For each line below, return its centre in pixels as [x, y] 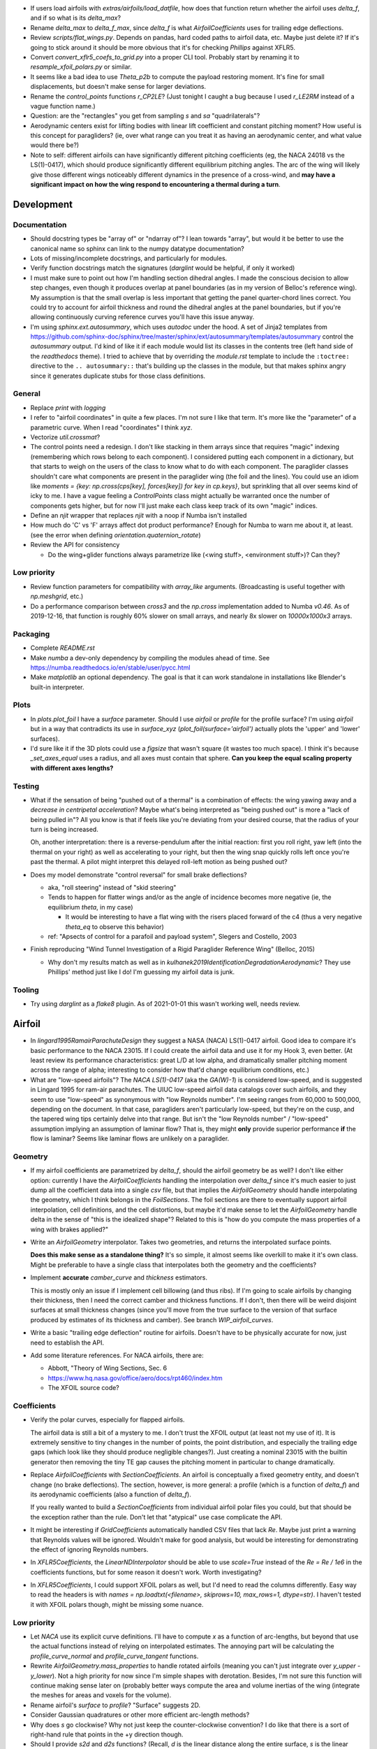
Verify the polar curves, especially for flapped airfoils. [108, 1419]
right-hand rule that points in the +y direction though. [107, 1734]
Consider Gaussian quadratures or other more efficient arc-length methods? [140, 1715]
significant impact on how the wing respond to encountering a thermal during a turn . [155, 185]
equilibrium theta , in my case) [90, 907]
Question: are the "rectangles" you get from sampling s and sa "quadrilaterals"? [145, 116]
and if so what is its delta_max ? [76, 18]
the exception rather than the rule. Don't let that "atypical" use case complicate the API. [156, 1517]
